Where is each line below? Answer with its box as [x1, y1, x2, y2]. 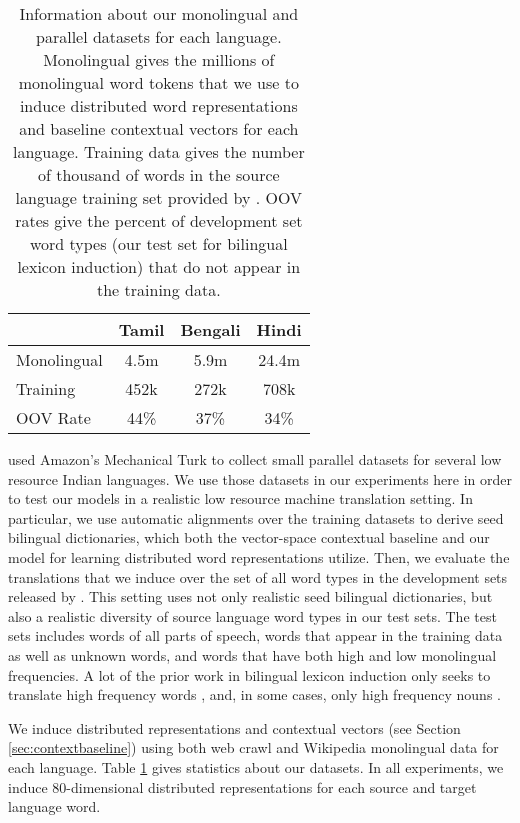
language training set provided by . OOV [15, 186, 303, 209]
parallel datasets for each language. [36, 25, 282, 48]
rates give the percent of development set [15, 209, 303, 232]
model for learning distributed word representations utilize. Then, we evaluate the [8, 546, 510, 567]
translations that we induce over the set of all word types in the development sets [8, 566, 508, 587]
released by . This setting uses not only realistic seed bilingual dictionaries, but [8, 586, 493, 607]
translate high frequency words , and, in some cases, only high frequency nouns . [8, 684, 501, 705]
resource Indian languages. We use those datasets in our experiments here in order [8, 468, 513, 489]
